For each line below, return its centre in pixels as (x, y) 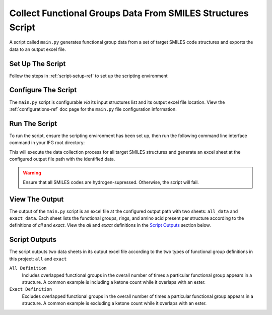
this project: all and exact (38, 259)
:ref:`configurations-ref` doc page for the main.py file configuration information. (93, 109)
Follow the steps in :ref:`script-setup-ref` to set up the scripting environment (89, 76)
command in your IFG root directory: (47, 143)
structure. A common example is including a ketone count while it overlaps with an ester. (114, 282)
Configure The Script (43, 90)
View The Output (37, 199)
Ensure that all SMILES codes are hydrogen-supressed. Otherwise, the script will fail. (111, 182)
